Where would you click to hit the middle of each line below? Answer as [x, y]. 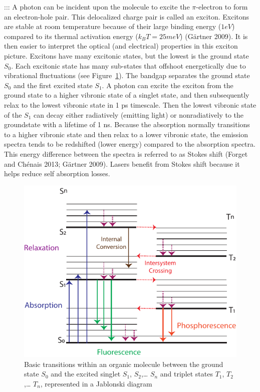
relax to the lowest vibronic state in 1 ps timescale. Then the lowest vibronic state [130, 104]
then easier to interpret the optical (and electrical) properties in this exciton [121, 46]
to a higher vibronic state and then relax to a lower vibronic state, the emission [126, 134]
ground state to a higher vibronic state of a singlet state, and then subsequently [127, 95]
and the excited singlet [86, 374]
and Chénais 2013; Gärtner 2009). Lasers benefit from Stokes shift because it [122, 163]
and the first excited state [53, 85]
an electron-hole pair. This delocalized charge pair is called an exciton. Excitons [127, 16]
